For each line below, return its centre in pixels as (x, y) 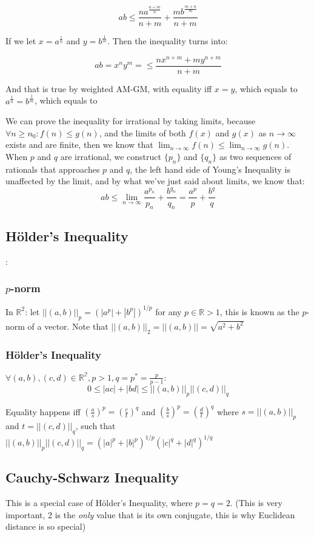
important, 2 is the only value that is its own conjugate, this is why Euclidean (150, 514)
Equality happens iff (43, 411)
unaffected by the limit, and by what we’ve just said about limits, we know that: (155, 181)
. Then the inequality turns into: (168, 40)
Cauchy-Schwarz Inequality (92, 477)
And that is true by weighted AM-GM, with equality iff (109, 88)
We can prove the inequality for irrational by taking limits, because (131, 121)
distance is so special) (46, 526)
